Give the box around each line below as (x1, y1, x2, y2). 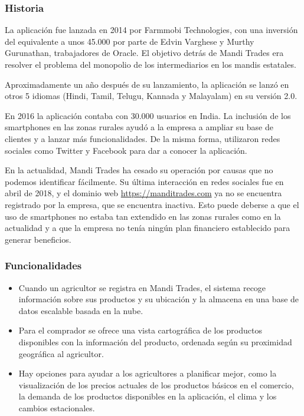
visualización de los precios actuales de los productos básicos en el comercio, (18, 378, 294, 391)
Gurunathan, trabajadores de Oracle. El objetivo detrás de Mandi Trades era (5, 47, 284, 59)
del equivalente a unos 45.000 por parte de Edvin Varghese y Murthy (5, 35, 254, 47)
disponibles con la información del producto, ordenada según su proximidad (18, 335, 292, 348)
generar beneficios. (5, 233, 71, 245)
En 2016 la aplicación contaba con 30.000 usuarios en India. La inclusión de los (5, 109, 291, 121)
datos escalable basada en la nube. (18, 304, 143, 316)
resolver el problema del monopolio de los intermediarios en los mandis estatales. (5, 58, 296, 70)
